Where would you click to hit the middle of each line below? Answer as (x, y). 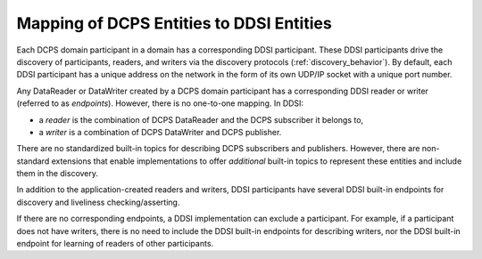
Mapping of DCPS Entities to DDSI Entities (174, 23)
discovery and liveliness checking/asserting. (98, 202)
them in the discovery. (57, 174)
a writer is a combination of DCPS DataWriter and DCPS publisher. (160, 132)
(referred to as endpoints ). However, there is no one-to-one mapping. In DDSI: (160, 103)
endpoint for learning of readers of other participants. (115, 244)
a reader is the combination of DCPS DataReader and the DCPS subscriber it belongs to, (201, 119)
